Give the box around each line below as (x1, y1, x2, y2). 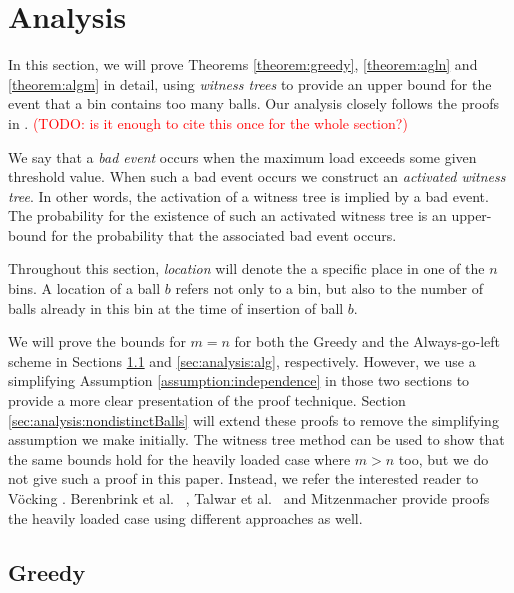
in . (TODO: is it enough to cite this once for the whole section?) (8, 112, 408, 133)
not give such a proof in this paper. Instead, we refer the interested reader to (8, 468, 479, 489)
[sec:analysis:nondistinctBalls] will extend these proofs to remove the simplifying (8, 409, 499, 430)
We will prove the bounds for (8, 331, 186, 352)
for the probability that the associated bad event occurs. (51, 224, 397, 245)
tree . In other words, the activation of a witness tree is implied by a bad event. (8, 185, 489, 206)
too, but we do (398, 448, 489, 469)
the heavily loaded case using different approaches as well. (8, 507, 363, 528)
